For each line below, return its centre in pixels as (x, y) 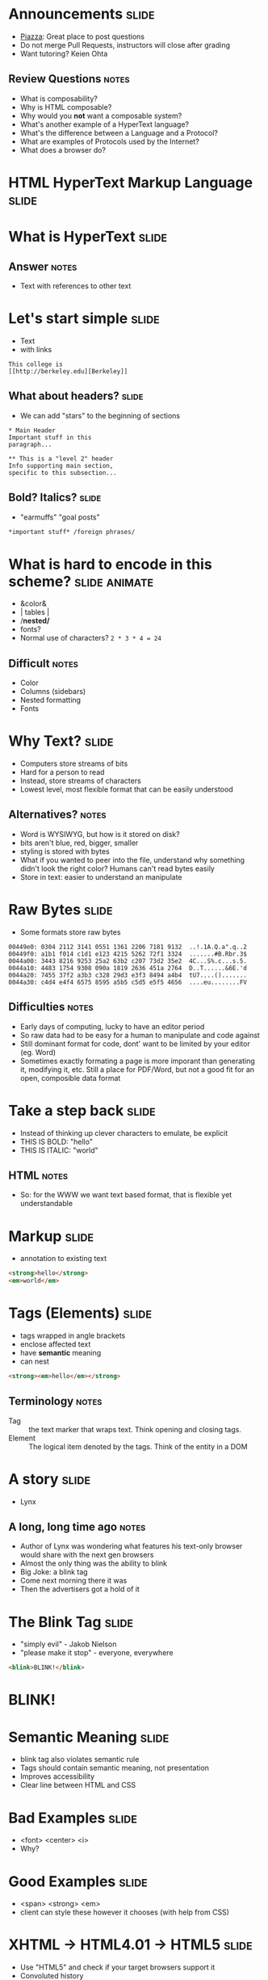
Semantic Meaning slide (89, 1737)
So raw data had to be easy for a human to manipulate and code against (140, 1035)
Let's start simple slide (84, 319)
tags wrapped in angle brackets (73, 1335)
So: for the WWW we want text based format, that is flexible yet (126, 1195)
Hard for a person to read (62, 772)
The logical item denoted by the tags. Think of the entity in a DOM (138, 1446)
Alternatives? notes (57, 815)
